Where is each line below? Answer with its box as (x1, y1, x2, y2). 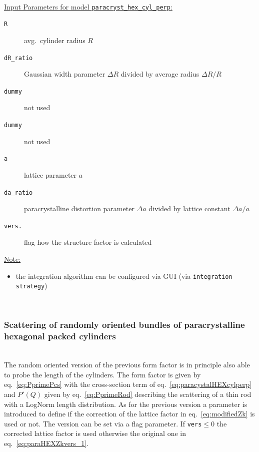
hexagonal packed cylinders (4, 330, 116, 342)
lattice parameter (24, 169, 77, 180)
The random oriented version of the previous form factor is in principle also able (4, 359, 250, 370)
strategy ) (15, 280, 47, 291)
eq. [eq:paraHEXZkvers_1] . (4, 438, 89, 448)
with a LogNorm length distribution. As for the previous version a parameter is (4, 398, 247, 409)
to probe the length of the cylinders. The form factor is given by (4, 369, 201, 379)
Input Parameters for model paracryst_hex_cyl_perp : (4, 1, 172, 12)
